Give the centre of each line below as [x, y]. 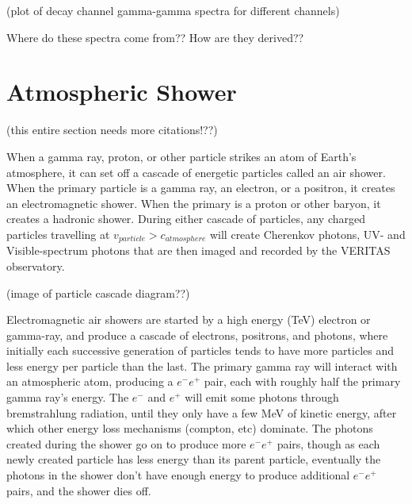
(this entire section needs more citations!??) [112, 130]
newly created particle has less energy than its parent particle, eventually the [194, 459]
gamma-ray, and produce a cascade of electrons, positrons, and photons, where [197, 335]
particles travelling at [58, 234]
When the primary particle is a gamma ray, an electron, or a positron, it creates [201, 188]
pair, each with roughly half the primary [302, 381]
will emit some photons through [262, 397]
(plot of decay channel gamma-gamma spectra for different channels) [173, 10]
